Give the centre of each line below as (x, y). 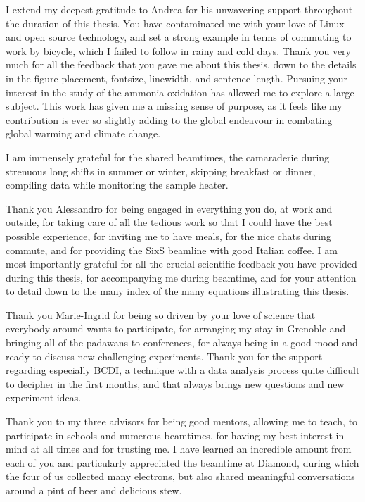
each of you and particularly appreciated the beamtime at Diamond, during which (182, 462)
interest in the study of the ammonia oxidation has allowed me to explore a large (180, 92)
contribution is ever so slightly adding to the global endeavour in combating (169, 119)
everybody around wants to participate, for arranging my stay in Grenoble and (176, 328)
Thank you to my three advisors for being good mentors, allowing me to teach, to (182, 421)
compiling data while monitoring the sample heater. (117, 185)
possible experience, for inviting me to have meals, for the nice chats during (168, 236)
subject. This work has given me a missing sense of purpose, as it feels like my (174, 106)
